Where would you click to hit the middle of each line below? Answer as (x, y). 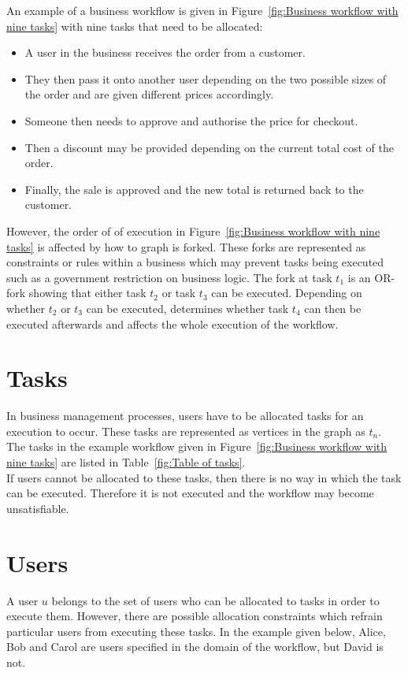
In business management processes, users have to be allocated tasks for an (185, 416)
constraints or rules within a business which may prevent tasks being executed (195, 262)
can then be (333, 308)
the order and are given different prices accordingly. (149, 94)
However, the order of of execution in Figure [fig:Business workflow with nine (193, 231)
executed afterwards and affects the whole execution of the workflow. (172, 323)
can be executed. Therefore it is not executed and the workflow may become (190, 493)
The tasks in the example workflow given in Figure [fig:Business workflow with (197, 446)
